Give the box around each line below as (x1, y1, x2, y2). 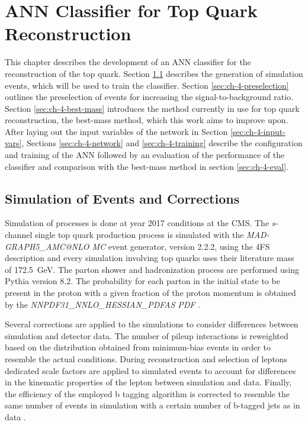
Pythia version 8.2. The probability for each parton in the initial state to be (5, 275, 280, 287)
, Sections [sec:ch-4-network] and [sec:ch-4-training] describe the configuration (21, 137, 303, 149)
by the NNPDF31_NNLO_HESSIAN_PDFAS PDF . (5, 298, 201, 310)
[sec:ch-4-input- (230, 125, 285, 137)
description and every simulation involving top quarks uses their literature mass (5, 252, 294, 264)
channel (5, 228, 33, 241)
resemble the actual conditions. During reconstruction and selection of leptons (5, 352, 288, 365)
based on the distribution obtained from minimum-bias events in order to (5, 341, 271, 353)
